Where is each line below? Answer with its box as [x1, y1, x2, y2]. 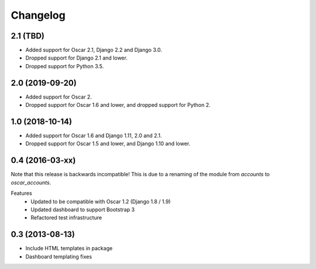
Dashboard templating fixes [25, 253, 92, 260]
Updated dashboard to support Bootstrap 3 [30, 206, 135, 213]
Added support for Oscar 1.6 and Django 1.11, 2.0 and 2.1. [25, 132, 162, 139]
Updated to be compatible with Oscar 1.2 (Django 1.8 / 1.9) [30, 198, 171, 205]
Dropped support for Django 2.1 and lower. [25, 54, 128, 61]
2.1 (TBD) [11, 31, 45, 41]
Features [11, 190, 32, 197]
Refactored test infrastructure [30, 214, 102, 221]
